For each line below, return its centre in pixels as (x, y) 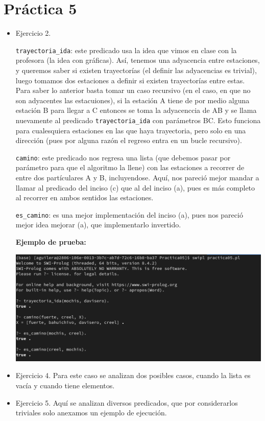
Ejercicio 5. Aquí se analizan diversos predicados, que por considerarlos (127, 402)
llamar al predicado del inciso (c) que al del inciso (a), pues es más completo (135, 187)
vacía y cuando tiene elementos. (65, 385)
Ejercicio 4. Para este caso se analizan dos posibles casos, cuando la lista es (133, 375)
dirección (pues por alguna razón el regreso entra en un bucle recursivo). (129, 140)
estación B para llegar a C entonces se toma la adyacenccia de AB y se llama (136, 110)
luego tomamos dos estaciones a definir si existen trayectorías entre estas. (130, 80)
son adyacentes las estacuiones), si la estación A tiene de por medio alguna (132, 100)
